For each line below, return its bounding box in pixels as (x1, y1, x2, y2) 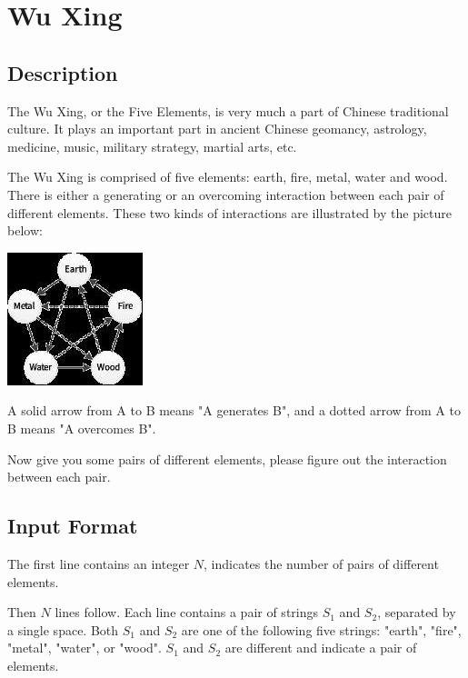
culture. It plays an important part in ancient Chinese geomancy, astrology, (7, 119, 427, 138)
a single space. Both (7, 620, 119, 639)
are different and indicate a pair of (224, 638, 417, 657)
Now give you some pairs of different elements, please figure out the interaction (7, 449, 447, 468)
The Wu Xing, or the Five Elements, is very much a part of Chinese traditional (7, 101, 449, 120)
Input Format (7, 512, 138, 540)
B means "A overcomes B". (7, 418, 156, 437)
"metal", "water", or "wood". (7, 638, 162, 657)
